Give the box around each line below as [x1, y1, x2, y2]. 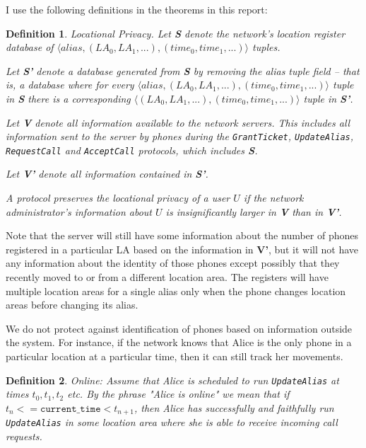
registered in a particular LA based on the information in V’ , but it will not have [6, 241, 359, 256]
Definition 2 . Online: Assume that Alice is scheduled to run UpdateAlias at [6, 372, 339, 387]
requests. [6, 428, 42, 443]
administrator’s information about [6, 204, 153, 219]
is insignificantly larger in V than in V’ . [165, 204, 342, 219]
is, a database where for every [6, 77, 134, 92]
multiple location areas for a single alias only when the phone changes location [6, 283, 346, 298]
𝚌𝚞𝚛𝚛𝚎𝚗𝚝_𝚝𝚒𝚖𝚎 [40, 403, 101, 414]
